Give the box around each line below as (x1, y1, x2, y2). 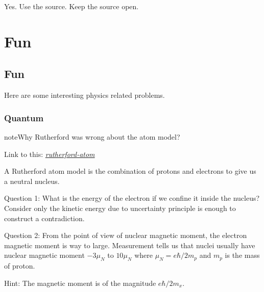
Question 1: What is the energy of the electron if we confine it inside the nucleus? (4, 193, 260, 203)
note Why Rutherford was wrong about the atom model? (4, 131, 180, 142)
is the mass (225, 250, 260, 260)
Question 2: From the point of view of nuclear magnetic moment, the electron (4, 230, 247, 241)
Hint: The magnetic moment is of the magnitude (4, 277, 156, 288)
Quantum (4, 111, 44, 124)
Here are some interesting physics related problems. (4, 90, 165, 100)
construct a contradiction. (4, 213, 85, 223)
